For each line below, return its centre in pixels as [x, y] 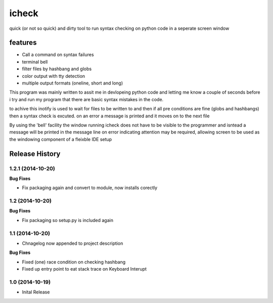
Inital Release [36, 292]
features [23, 43]
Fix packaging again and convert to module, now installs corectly [90, 188]
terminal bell [35, 62]
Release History [35, 154]
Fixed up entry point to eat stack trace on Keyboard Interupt [84, 269]
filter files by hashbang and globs [57, 69]
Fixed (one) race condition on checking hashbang [74, 262]
